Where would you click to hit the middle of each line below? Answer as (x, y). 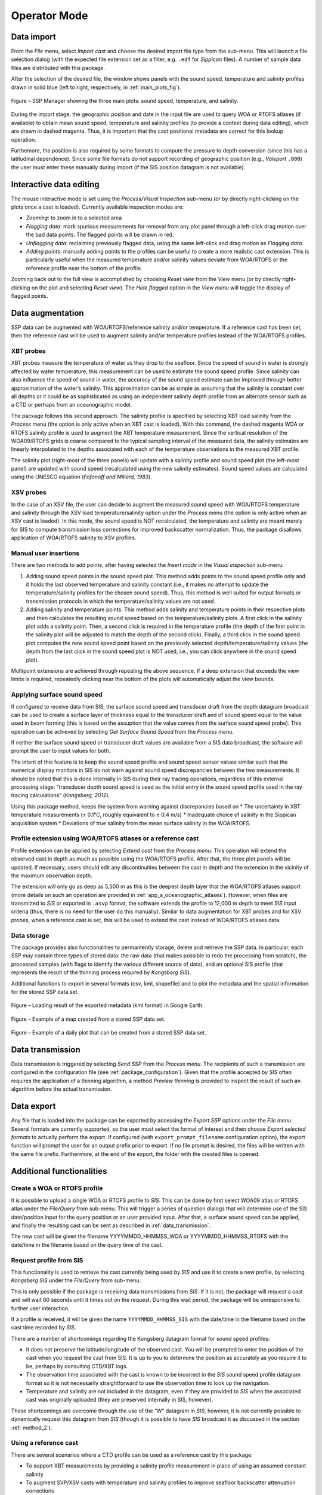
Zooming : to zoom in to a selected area (74, 218)
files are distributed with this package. (58, 68)
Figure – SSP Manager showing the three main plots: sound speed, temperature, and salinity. (125, 101)
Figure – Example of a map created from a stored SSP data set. (88, 1019)
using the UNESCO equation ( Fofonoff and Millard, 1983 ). (81, 477)
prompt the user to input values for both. (61, 751)
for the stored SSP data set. (45, 991)
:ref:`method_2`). (32, 1427)
